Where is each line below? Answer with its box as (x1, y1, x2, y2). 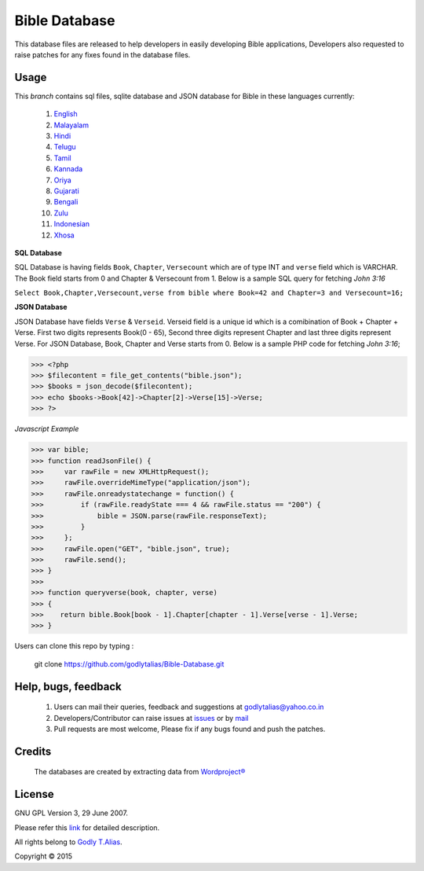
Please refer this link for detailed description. (14, 822, 160, 832)
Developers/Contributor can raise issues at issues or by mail (53, 713, 249, 722)
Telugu (53, 142, 76, 152)
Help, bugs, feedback (14, 680, 122, 693)
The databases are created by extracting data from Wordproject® (34, 767, 246, 777)
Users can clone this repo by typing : (14, 641, 134, 651)
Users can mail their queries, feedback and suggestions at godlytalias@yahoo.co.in (53, 702, 324, 711)
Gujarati (53, 186, 80, 196)
